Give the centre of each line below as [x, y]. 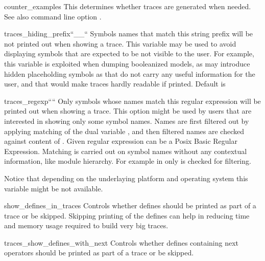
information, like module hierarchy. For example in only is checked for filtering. [128, 161]
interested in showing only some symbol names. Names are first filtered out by [127, 121]
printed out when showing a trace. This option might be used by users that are [128, 111]
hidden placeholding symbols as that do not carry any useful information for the [130, 73]
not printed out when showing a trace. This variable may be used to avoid [120, 43]
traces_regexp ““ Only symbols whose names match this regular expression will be [132, 101]
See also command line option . [53, 16]
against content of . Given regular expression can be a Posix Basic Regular [121, 141]
